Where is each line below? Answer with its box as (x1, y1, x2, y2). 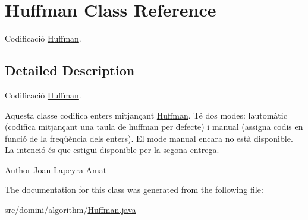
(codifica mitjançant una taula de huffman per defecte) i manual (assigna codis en (5, 120, 303, 133)
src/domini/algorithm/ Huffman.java (5, 203, 136, 216)
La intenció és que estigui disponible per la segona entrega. (5, 144, 219, 156)
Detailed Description (5, 61, 135, 79)
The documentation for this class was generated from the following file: (5, 183, 263, 196)
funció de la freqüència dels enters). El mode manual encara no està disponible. (5, 132, 293, 144)
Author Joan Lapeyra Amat (5, 163, 107, 176)
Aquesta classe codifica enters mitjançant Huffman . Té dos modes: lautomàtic (5, 109, 287, 121)
